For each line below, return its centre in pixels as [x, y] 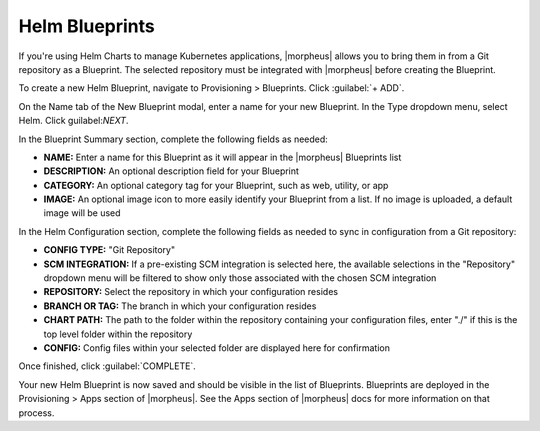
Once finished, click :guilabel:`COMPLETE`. [107, 366]
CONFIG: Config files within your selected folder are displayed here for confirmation [216, 347]
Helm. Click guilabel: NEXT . [73, 121]
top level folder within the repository [118, 334]
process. [36, 412]
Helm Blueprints [86, 26]
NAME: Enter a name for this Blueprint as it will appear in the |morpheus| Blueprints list [222, 157]
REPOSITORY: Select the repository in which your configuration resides [191, 292]
